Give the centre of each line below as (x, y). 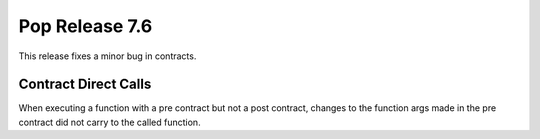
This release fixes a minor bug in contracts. (107, 56)
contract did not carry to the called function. (109, 122)
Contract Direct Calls (85, 84)
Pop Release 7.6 (85, 26)
